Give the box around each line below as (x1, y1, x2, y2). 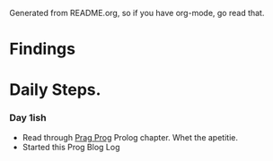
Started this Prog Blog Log (22, 141, 120, 152)
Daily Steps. (9, 80, 101, 100)
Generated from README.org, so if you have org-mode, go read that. (9, 8, 265, 18)
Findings (9, 39, 76, 59)
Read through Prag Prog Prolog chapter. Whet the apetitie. (22, 131, 238, 142)
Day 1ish (9, 112, 47, 124)
